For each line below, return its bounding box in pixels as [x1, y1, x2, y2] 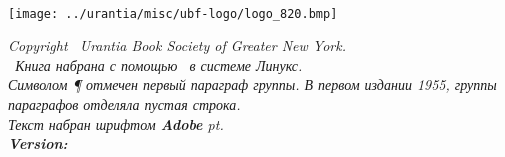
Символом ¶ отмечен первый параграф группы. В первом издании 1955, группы [8, 74, 497, 95]
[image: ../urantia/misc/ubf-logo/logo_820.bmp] [8, 6, 338, 21]
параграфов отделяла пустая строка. [8, 94, 241, 115]
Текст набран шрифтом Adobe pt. [8, 113, 224, 134]
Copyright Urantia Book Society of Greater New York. [8, 35, 346, 56]
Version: [8, 133, 68, 154]
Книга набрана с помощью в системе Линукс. [15, 54, 303, 75]
